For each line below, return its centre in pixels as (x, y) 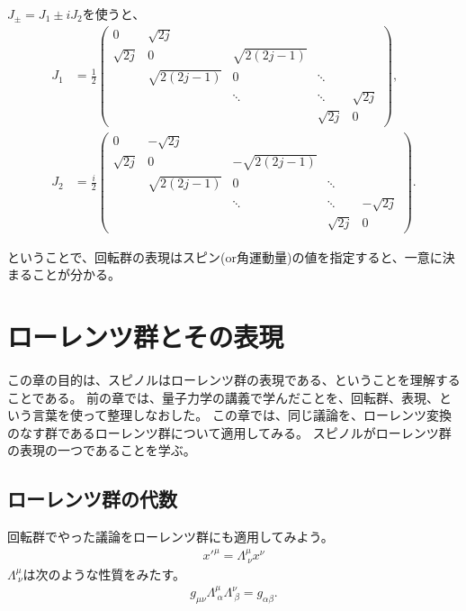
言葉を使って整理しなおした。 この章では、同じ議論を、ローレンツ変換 (242, 415)
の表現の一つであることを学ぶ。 (102, 450)
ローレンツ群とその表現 (146, 336)
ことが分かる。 (76, 274)
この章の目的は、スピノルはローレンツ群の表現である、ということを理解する (234, 379)
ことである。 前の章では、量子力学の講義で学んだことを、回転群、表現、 (224, 397)
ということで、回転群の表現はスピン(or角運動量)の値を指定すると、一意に (225, 256)
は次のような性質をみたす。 (104, 574)
